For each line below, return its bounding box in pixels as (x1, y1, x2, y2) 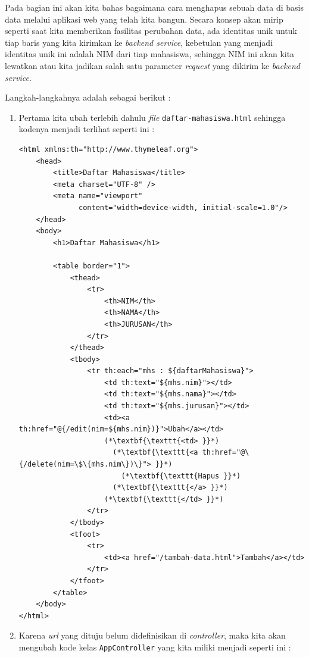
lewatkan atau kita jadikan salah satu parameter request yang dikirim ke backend (5, 59, 301, 71)
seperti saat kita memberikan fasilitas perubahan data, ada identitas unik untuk (5, 24, 297, 37)
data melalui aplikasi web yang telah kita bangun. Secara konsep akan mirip (5, 12, 283, 25)
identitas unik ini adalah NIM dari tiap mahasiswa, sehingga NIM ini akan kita (5, 48, 295, 60)
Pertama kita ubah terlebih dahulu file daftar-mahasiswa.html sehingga (18, 111, 286, 123)
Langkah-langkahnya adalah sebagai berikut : (5, 91, 171, 104)
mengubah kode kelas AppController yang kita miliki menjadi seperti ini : (18, 640, 291, 653)
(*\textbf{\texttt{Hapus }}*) (121, 471, 241, 480)
